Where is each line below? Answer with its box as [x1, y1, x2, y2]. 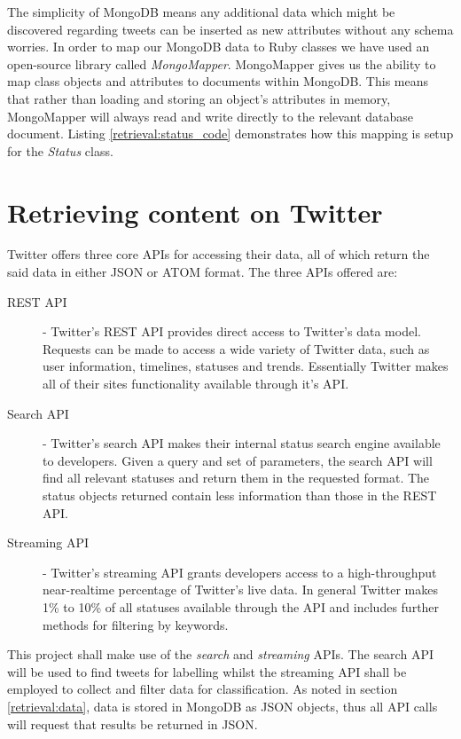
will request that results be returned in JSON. [7, 714, 258, 733]
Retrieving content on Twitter [7, 193, 383, 230]
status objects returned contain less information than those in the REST [43, 486, 437, 504]
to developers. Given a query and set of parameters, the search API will [43, 451, 433, 469]
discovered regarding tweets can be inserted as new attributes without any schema [7, 20, 454, 38]
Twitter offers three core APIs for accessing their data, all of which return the [7, 245, 430, 263]
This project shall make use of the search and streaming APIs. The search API [7, 645, 434, 664]
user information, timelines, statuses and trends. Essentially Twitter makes [43, 357, 449, 375]
